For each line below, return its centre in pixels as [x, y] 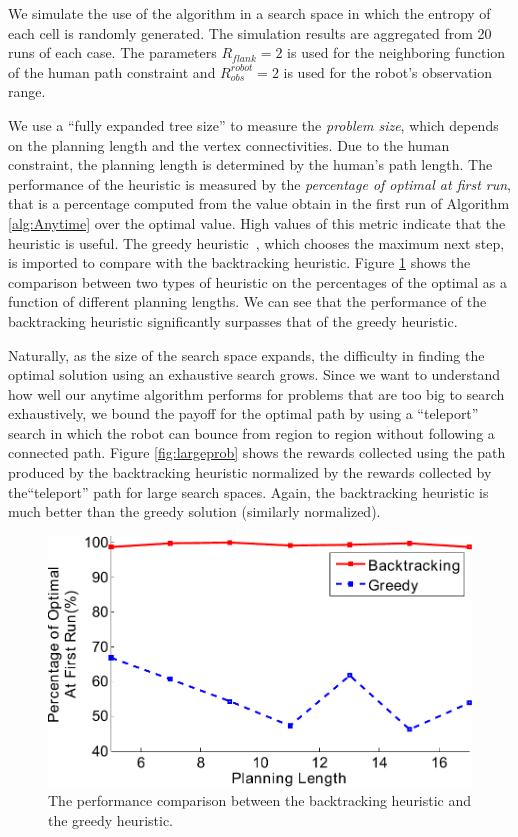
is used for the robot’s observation [388, 71]
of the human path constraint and [112, 71]
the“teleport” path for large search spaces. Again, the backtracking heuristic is [248, 491]
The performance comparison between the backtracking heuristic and [260, 800]
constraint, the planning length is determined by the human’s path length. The [250, 164]
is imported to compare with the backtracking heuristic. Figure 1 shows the [239, 262]
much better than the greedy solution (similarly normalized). [194, 511]
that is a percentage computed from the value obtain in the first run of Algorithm [259, 203]
